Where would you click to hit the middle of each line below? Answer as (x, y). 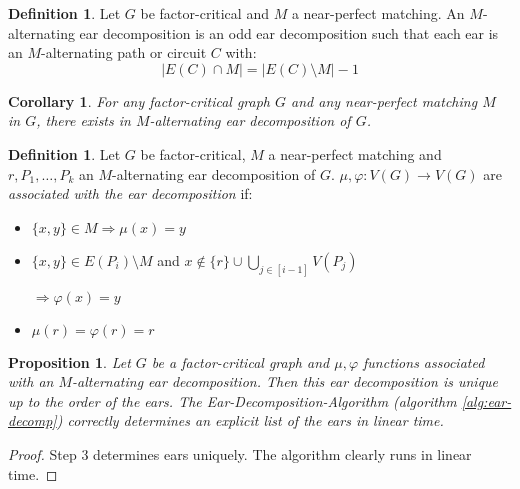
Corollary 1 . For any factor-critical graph (139, 100)
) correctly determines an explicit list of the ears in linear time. (250, 420)
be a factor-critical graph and (240, 361)
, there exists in (83, 120)
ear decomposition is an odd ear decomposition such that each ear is (289, 32)
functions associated (424, 361)
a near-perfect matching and (355, 153)
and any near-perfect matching (384, 100)
